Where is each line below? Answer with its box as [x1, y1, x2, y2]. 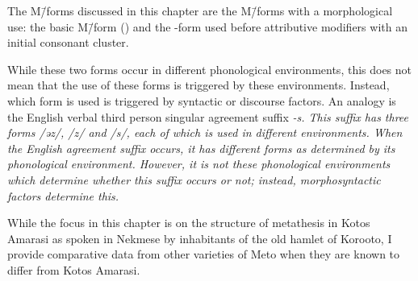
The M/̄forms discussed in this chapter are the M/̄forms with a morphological [7, 2, 393, 19]
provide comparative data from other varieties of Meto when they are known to [7, 246, 400, 262]
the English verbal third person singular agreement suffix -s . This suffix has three [7, 108, 409, 125]
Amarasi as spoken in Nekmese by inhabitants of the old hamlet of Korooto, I [7, 229, 392, 246]
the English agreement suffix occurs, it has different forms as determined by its [7, 139, 395, 156]
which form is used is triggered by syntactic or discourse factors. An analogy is [7, 92, 396, 109]
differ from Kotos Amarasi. [7, 261, 140, 278]
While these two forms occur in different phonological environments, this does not [7, 60, 412, 77]
